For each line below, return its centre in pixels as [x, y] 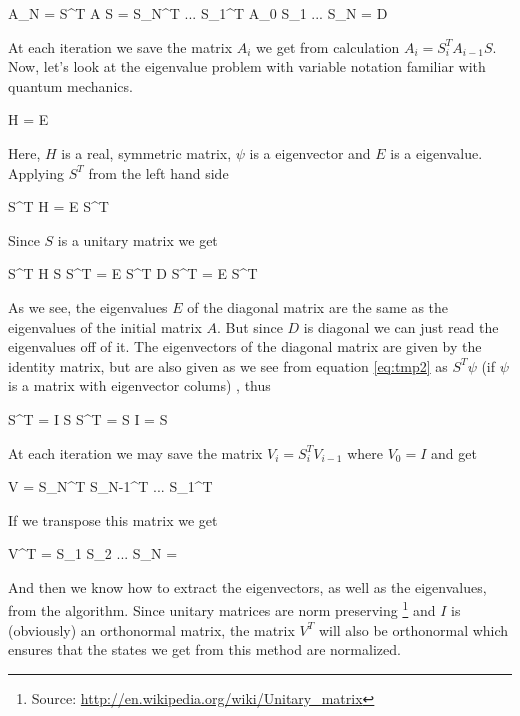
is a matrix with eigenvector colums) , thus [139, 385]
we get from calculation [328, 46]
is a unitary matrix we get [137, 239]
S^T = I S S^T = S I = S [88, 418]
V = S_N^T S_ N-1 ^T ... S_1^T [110, 486]
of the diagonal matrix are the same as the [318, 306]
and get [454, 452]
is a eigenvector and [310, 152]
